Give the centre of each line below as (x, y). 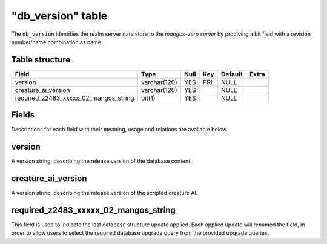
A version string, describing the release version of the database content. (101, 161)
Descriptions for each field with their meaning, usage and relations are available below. (120, 130)
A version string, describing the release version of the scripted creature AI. (104, 193)
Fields (23, 115)
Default (232, 74)
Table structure (41, 60)
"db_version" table (59, 16)
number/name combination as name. (57, 42)
